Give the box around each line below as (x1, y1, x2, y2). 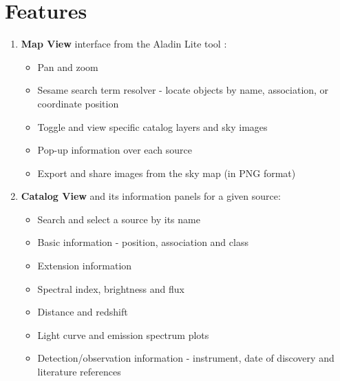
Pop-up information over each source (37, 143, 192, 157)
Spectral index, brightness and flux (37, 281, 184, 296)
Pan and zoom (37, 59, 98, 74)
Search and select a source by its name (37, 212, 200, 226)
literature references (37, 364, 121, 379)
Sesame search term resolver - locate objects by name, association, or (37, 83, 329, 97)
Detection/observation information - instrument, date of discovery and (37, 351, 334, 365)
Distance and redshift (37, 305, 128, 319)
